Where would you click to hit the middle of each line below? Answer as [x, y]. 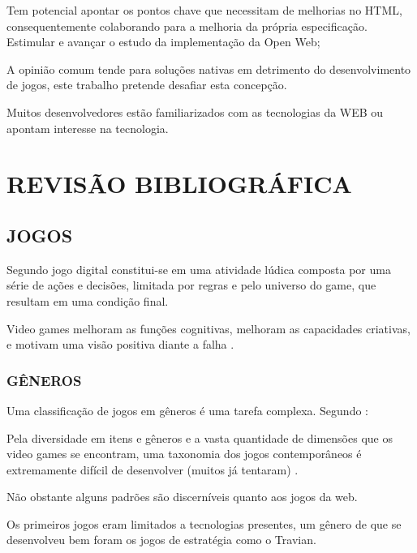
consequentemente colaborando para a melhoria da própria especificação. [187, 26]
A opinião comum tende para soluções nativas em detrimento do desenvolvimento [209, 69]
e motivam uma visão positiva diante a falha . [120, 344]
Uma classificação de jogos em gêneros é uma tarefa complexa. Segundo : [187, 410]
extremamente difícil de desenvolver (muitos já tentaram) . [153, 469]
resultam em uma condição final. [88, 300]
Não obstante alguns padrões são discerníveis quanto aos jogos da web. [182, 497]
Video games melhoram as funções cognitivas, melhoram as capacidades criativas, [208, 328]
